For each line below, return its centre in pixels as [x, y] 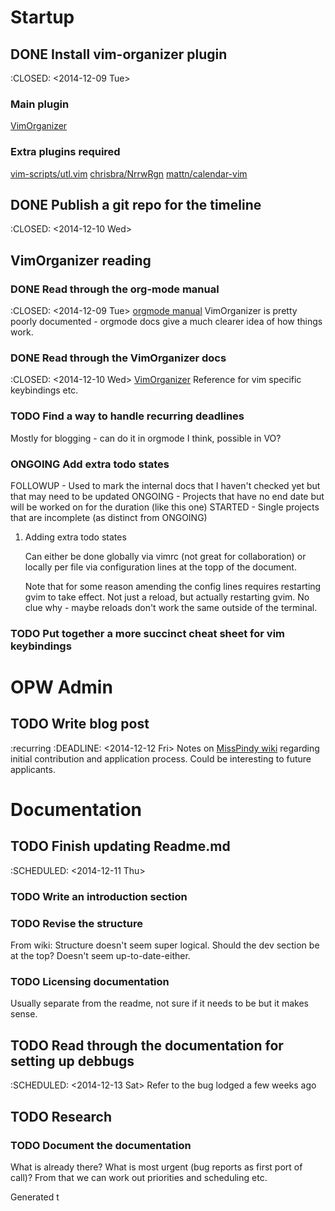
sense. [24, 1014]
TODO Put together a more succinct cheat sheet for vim [148, 633]
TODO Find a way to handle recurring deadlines [127, 416]
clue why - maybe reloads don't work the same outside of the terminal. [171, 607]
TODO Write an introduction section [99, 896]
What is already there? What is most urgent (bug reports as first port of [156, 1167]
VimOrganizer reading [81, 260]
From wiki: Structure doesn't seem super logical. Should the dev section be [165, 945]
